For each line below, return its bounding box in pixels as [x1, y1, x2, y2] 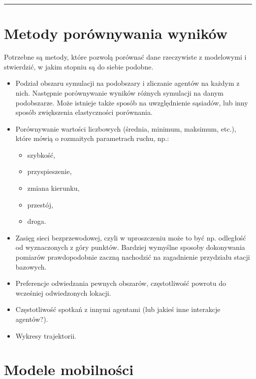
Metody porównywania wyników [4, 23, 227, 43]
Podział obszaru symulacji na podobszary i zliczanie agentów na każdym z [15, 78, 240, 88]
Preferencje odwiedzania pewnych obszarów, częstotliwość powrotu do [15, 278, 226, 288]
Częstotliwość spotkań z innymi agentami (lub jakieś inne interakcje [15, 304, 221, 314]
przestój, [27, 199, 53, 209]
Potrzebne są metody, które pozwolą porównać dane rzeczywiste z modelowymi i [4, 52, 247, 62]
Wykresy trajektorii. [15, 330, 76, 341]
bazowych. [15, 261, 47, 272]
